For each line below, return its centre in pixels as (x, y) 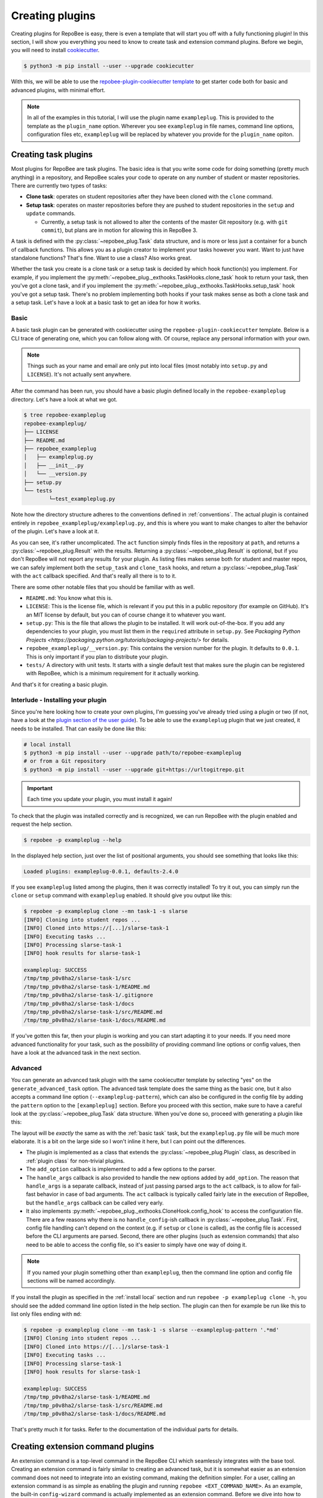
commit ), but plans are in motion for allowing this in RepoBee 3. (119, 230)
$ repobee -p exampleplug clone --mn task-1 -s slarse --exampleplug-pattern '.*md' (151, 1330)
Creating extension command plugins (83, 1446)
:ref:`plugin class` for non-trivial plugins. (75, 1161)
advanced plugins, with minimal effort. (58, 90)
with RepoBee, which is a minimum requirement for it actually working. (113, 674)
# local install (48, 744)
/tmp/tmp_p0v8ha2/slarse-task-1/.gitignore (89, 995)
